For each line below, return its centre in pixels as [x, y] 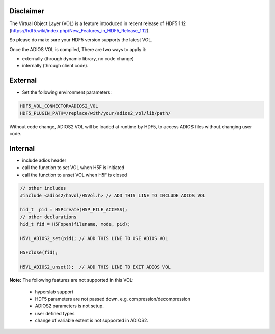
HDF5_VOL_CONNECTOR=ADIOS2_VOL [59, 106]
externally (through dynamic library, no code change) [78, 59]
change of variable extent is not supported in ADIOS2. [92, 320]
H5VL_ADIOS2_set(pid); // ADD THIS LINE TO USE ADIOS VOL [94, 238]
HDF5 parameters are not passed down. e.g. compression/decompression [113, 299]
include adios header [44, 160]
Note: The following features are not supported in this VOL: [72, 280]
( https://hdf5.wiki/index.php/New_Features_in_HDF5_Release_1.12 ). [80, 30]
